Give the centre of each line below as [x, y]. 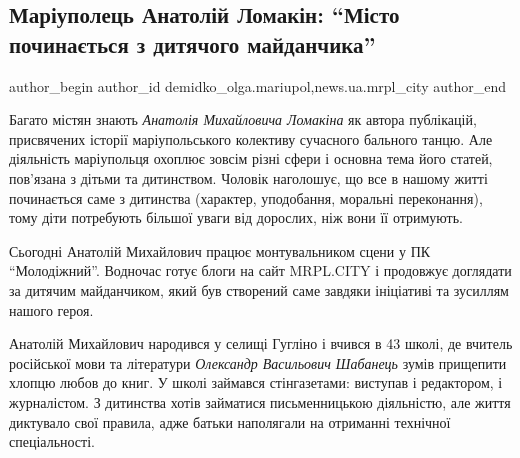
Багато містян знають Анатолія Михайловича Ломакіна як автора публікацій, [243, 119]
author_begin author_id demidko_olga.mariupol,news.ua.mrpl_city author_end [257, 85]
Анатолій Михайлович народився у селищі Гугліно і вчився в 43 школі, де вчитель [261, 343]
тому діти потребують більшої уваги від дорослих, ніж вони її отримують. [236, 217]
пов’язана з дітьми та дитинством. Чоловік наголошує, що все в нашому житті [248, 177]
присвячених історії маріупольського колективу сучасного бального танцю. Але [251, 138]
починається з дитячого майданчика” [192, 43]
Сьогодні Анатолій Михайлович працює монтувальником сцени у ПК [220, 250]
